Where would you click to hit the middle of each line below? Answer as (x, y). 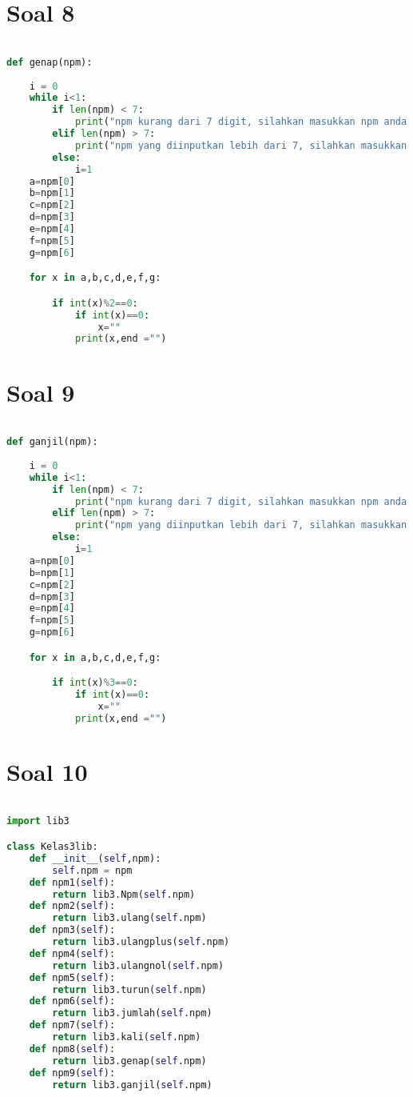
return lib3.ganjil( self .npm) (132, 1085)
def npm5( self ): (72, 977)
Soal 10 (47, 771)
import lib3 (38, 821)
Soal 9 (41, 392)
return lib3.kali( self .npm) (127, 1037)
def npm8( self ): (72, 1049)
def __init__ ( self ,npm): (95, 858)
